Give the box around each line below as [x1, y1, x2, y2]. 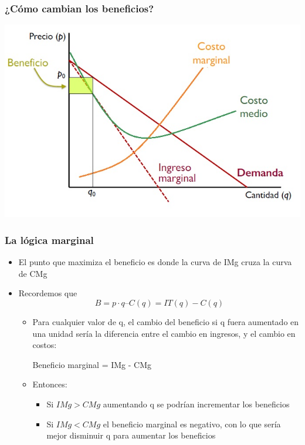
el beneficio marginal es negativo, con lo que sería [103, 417, 281, 430]
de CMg [18, 267, 48, 279]
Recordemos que [18, 287, 77, 299]
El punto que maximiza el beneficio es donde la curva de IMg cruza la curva [18, 256, 292, 268]
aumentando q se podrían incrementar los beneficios [103, 398, 290, 410]
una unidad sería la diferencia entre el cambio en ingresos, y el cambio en [32, 327, 296, 339]
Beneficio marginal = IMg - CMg [32, 358, 152, 370]
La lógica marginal [5, 232, 94, 247]
